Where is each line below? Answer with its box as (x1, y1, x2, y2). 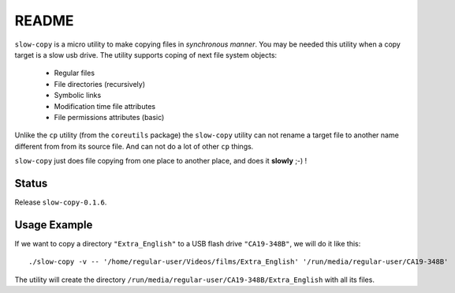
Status (14, 176, 48, 190)
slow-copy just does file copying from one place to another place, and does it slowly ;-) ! (14, 156, 308, 166)
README (14, 12, 74, 29)
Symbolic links (54, 91, 102, 100)
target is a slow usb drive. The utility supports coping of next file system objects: (14, 50, 278, 59)
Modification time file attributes (54, 101, 156, 111)
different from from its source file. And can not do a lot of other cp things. (14, 141, 254, 151)
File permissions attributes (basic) (54, 112, 165, 122)
